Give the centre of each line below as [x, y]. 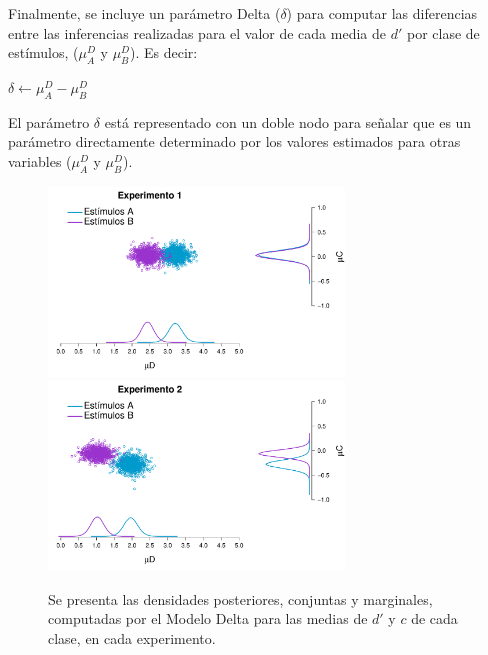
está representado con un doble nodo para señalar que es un [288, 121]
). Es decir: [163, 52]
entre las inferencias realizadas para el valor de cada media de [197, 32]
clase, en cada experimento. [132, 637]
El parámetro [49, 121]
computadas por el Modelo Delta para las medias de [208, 618]
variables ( [40, 160]
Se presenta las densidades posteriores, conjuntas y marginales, [240, 598]
